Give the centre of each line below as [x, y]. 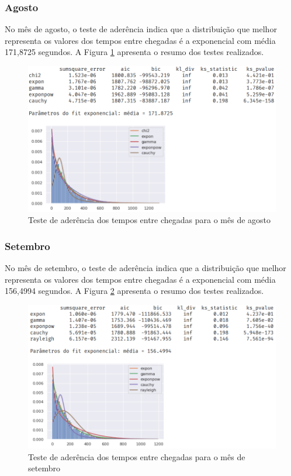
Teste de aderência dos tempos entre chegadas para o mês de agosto [150, 220]
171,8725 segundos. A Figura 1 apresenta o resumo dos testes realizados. [134, 52]
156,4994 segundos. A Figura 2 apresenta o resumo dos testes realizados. [134, 291]
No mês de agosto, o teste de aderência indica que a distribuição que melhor [141, 29]
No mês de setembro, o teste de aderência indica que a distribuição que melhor [145, 267]
